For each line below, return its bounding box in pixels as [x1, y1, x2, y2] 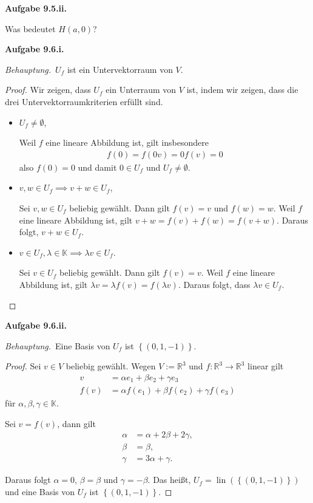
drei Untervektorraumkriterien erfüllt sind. [5, 95, 163, 108]
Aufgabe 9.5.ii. [5, 2, 67, 14]
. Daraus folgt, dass [178, 278, 251, 290]
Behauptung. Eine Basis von [5, 339, 110, 352]
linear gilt [247, 360, 284, 372]
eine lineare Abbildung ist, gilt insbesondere [45, 136, 209, 149]
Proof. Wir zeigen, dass [5, 83, 91, 96]
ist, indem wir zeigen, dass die [186, 83, 298, 96]
